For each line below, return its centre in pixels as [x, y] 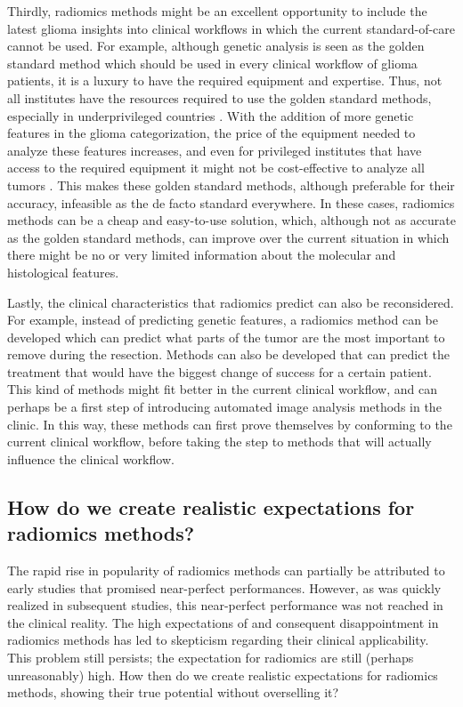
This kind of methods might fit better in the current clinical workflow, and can [222, 389]
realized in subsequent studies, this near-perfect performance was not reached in [225, 605]
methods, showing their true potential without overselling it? [173, 692]
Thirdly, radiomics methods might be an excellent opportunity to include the [217, 11]
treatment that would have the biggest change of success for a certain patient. [219, 371]
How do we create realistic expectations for [211, 506]
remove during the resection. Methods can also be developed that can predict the [228, 354]
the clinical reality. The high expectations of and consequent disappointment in [223, 622]
